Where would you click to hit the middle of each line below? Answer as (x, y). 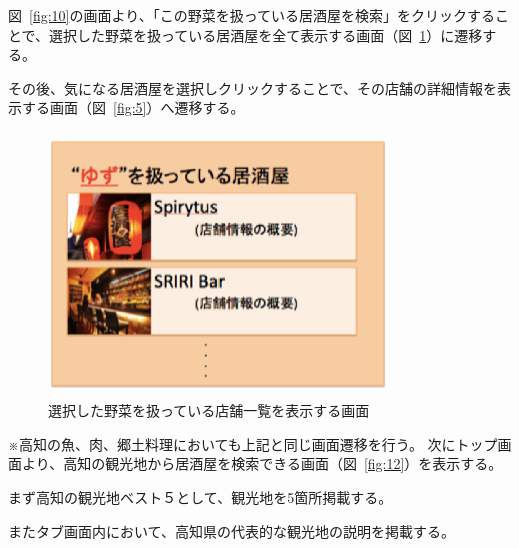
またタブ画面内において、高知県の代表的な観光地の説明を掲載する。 (231, 530)
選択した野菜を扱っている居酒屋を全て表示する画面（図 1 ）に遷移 (266, 34)
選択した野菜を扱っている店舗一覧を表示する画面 (209, 410)
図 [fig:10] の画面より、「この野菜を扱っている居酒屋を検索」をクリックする (251, 15)
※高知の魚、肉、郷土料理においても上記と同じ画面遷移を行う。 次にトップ (253, 443)
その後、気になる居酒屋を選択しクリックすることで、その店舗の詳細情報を (253, 87)
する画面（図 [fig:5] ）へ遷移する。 (133, 107)
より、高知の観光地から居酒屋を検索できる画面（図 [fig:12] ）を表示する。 (262, 463)
